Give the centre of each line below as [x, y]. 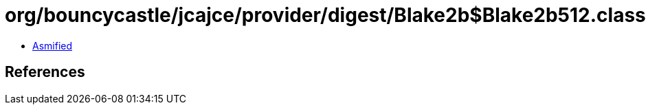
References [45, 72]
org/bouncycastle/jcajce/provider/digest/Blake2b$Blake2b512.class [325, 15]
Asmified [53, 45]
